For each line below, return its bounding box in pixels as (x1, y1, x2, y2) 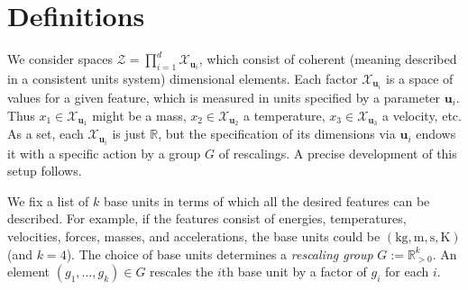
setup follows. (7, 161, 82, 180)
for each (385, 262, 429, 281)
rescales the (150, 262, 214, 281)
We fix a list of (7, 191, 89, 210)
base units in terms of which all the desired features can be (103, 191, 430, 210)
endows (416, 124, 456, 143)
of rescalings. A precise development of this (218, 143, 457, 162)
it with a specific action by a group (7, 143, 201, 162)
